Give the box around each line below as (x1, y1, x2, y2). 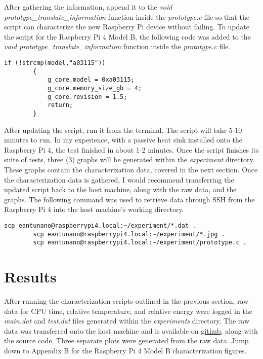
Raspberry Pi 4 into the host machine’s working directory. (4, 204, 184, 214)
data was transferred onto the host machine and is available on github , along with (4, 325, 258, 336)
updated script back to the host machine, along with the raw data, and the (4, 184, 237, 195)
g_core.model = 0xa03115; (47, 76, 135, 84)
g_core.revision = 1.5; (47, 93, 127, 100)
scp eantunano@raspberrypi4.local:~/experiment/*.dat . (4, 222, 196, 229)
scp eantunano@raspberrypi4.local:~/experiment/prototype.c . (33, 239, 247, 246)
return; (47, 101, 73, 109)
